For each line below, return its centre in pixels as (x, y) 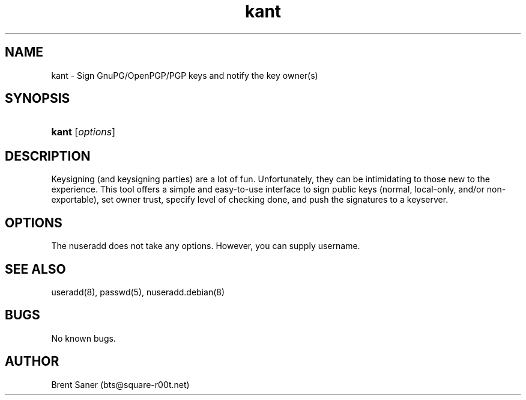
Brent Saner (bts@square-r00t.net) (120, 384)
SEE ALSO (35, 269)
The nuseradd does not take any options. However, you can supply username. (206, 246)
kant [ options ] (83, 132)
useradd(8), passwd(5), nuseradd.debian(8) (138, 292)
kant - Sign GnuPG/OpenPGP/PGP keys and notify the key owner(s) (185, 75)
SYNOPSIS (38, 99)
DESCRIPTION (48, 156)
